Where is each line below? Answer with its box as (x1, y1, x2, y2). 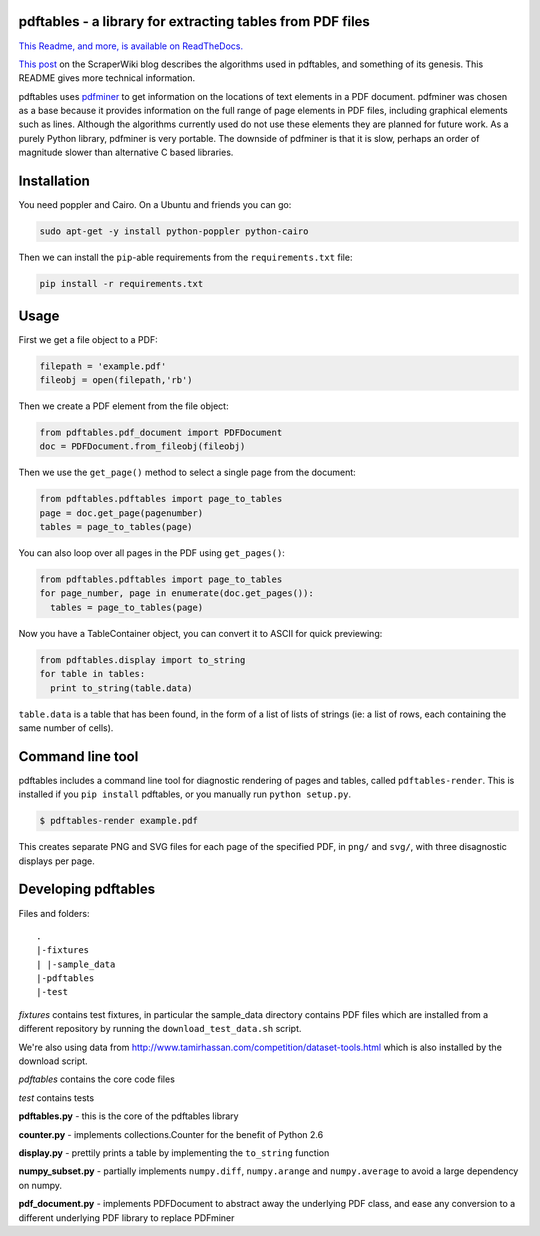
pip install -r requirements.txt (39, 278, 204, 290)
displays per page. (18, 855, 95, 867)
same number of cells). (18, 721, 114, 734)
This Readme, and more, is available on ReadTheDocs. (18, 40, 244, 52)
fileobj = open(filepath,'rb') (39, 374, 194, 385)
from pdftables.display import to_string (39, 654, 246, 665)
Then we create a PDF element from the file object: (18, 400, 229, 412)
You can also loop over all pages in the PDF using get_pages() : (18, 547, 285, 559)
